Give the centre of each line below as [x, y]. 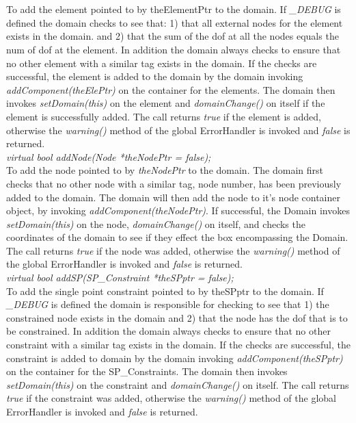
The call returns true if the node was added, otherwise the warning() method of [173, 250]
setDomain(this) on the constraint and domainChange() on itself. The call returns [178, 384]
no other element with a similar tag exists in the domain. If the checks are [162, 63]
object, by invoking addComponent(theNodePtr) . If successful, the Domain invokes [178, 210]
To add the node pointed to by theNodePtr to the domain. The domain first [165, 170]
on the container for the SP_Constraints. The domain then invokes [147, 371]
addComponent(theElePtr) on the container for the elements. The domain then [171, 89]
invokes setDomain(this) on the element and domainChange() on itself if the [166, 103]
